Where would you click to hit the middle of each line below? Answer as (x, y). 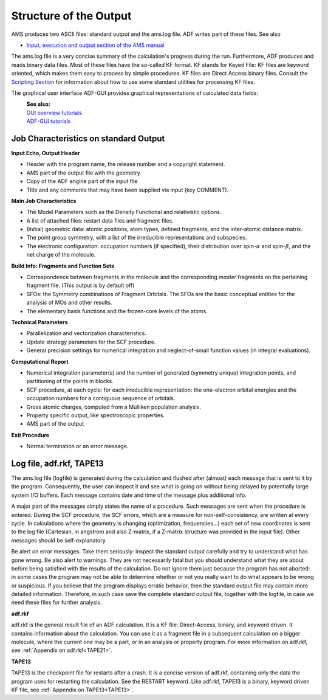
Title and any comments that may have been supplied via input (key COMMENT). (128, 190)
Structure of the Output (71, 16)
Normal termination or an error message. (77, 446)
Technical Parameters (39, 322)
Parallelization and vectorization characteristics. (87, 333)
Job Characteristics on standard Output (88, 138)
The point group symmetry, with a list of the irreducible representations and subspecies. (137, 238)
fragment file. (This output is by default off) (80, 285)
